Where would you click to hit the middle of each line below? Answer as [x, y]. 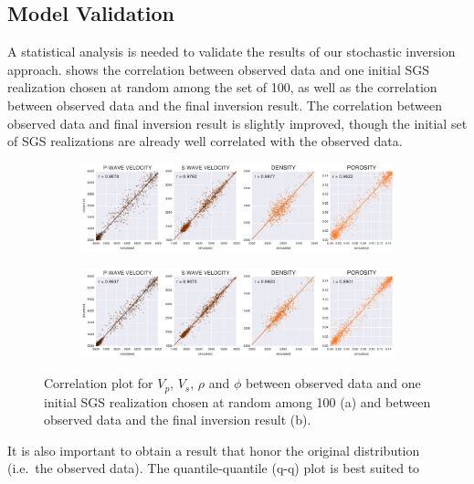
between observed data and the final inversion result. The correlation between [225, 105]
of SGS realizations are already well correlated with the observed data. [205, 141]
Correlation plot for [99, 383]
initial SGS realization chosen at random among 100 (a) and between [237, 401]
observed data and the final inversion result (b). [178, 420]
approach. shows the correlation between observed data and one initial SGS [219, 69]
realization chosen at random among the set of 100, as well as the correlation [222, 87]
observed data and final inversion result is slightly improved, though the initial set [237, 123]
